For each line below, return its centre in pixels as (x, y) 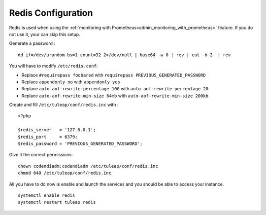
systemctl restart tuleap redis (57, 202)
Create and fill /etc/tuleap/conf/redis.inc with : (64, 105)
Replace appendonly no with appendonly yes (71, 82)
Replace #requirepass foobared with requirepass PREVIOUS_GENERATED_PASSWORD (114, 75)
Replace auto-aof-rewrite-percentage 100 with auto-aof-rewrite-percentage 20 (115, 89)
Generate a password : (32, 43)
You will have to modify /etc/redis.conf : (53, 66)
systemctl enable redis (47, 195)
